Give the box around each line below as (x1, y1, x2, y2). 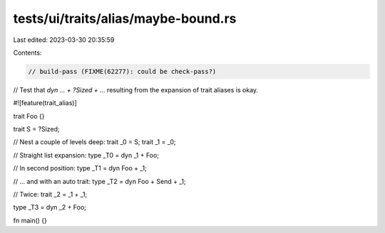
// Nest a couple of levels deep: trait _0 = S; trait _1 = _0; (13, 138, 176, 146)
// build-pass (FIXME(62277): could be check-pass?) (28, 67, 217, 75)
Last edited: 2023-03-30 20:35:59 (13, 36, 115, 44)
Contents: (13, 48, 42, 57)
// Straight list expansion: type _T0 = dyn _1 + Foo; (13, 151, 160, 159)
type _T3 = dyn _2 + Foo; (13, 203, 87, 212)
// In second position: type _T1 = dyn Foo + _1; (13, 164, 148, 173)
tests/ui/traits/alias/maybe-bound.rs (13, 11, 237, 26)
